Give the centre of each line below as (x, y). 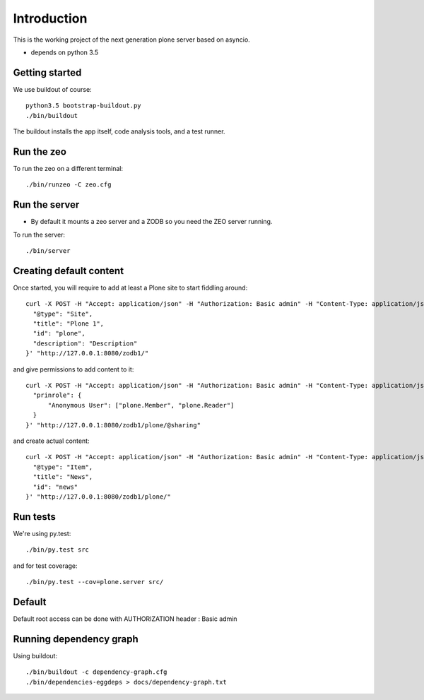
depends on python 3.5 (65, 52)
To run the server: (39, 235)
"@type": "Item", (63, 467)
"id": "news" (55, 487)
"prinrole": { (57, 395)
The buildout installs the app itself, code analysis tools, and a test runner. (119, 131)
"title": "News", (63, 477)
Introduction (50, 18)
